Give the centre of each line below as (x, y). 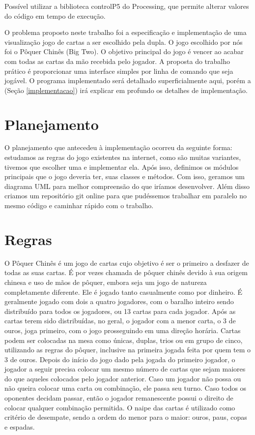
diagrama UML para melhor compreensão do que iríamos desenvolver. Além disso (127, 186)
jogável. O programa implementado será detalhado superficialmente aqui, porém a (128, 80)
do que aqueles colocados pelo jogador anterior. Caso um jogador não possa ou (123, 378)
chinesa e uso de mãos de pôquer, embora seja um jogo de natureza (106, 282)
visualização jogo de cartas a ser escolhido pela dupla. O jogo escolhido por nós (124, 42)
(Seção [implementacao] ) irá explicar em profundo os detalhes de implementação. (126, 90)
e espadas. (20, 426)
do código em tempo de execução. (55, 16)
